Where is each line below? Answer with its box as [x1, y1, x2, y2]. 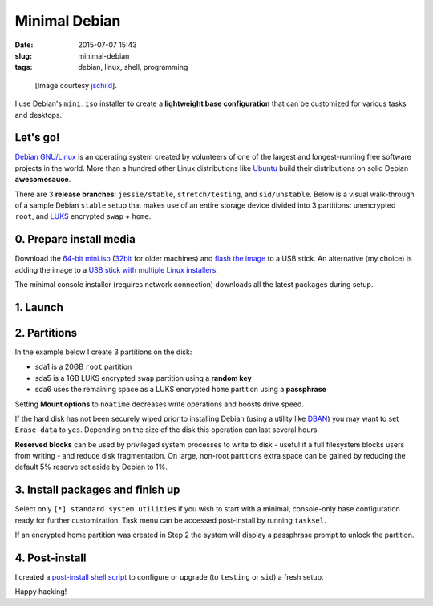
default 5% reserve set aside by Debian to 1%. [14, 462, 168, 472]
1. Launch [14, 301, 64, 314]
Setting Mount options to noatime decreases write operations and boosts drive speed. [14, 399, 305, 409]
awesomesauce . [14, 175, 71, 184]
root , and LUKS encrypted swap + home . [14, 212, 152, 221]
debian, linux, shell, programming [78, 63, 188, 72]
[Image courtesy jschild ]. [34, 80, 118, 90]
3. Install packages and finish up [14, 483, 180, 497]
